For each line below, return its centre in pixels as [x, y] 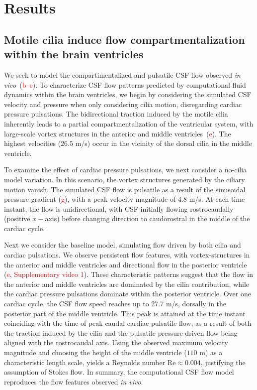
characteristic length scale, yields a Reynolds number [85, 362]
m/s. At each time [217, 199]
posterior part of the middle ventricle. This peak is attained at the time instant [125, 313]
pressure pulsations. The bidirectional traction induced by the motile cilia [116, 114]
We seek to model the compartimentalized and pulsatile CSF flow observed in [122, 74]
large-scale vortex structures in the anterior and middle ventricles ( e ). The [118, 133]
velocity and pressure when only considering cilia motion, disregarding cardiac [123, 104]
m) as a [211, 352]
